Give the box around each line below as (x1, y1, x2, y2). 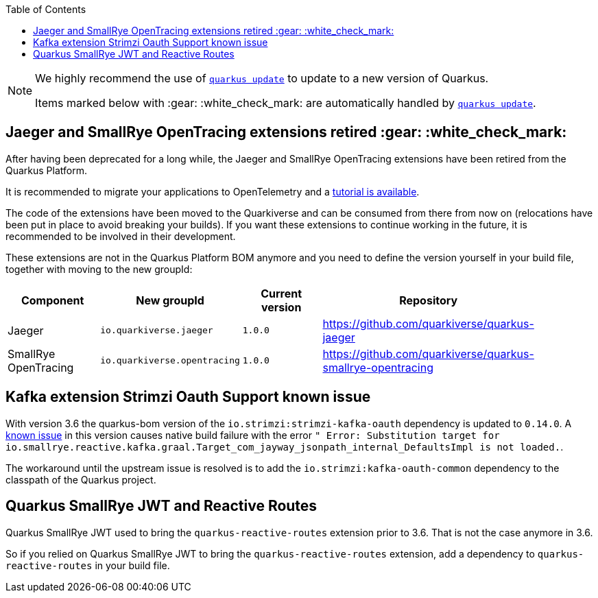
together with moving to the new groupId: (5, 263, 193, 275)
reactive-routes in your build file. (5, 559, 170, 571)
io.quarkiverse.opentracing (100, 355, 240, 366)
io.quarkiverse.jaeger (100, 325, 213, 336)
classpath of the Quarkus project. (5, 473, 156, 486)
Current (261, 286, 302, 300)
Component (21, 293, 84, 307)
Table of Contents (5, 3, 86, 15)
